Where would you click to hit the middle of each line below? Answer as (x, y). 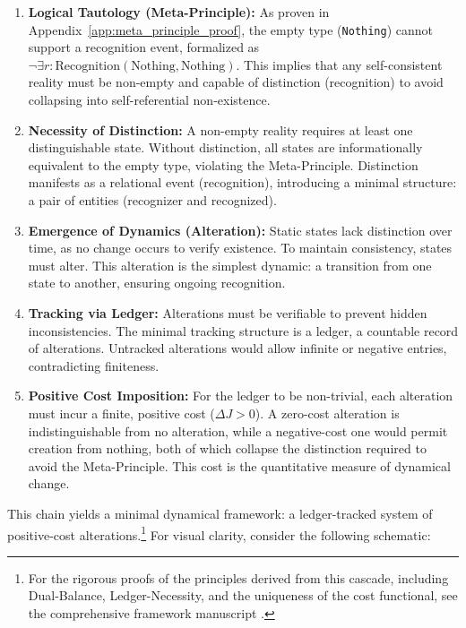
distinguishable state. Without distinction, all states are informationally (225, 147)
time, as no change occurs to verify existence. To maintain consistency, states (240, 248)
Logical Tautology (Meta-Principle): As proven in (179, 12)
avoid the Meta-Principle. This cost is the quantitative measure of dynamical (239, 465)
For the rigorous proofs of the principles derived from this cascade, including (238, 577)
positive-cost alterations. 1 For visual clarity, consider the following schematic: (219, 533)
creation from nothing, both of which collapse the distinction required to (227, 448)
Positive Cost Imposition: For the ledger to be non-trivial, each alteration (241, 396)
